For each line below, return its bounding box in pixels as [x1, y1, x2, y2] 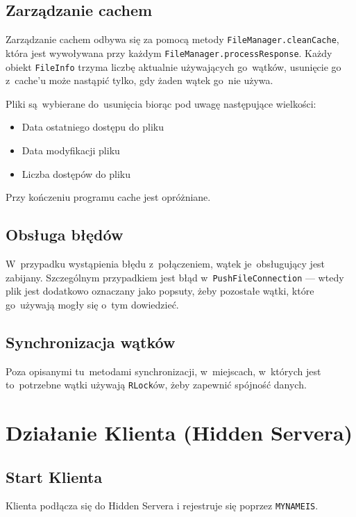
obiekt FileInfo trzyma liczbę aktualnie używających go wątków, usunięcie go [6, 59, 341, 74]
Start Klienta [6, 466, 103, 487]
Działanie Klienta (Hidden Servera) [6, 418, 353, 447]
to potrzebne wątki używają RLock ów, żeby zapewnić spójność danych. [6, 377, 307, 392]
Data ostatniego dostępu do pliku [22, 120, 164, 134]
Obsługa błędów [6, 224, 124, 245]
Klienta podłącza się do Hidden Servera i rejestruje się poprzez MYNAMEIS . [6, 498, 319, 513]
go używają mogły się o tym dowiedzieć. [6, 297, 179, 311]
